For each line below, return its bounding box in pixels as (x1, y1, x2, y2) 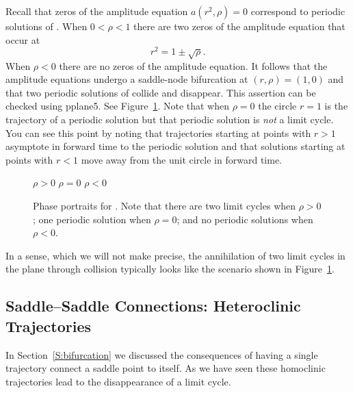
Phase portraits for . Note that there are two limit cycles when (33, 199, 296, 212)
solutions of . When (5, 19, 88, 33)
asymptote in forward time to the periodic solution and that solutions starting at (5, 139, 345, 153)
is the (324, 99, 348, 113)
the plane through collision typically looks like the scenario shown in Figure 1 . (5, 262, 335, 276)
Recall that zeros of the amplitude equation (5, 4, 188, 18)
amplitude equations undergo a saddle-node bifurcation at (5, 72, 248, 86)
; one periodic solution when (33, 212, 151, 226)
